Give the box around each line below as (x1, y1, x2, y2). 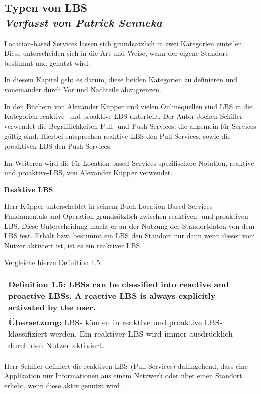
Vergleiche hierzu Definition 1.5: (4, 257, 102, 268)
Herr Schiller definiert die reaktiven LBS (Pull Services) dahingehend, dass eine (4, 360, 248, 371)
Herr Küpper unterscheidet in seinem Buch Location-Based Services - (4, 201, 217, 211)
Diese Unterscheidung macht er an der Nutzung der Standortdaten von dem (21, 220, 255, 231)
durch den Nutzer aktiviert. (8, 339, 105, 351)
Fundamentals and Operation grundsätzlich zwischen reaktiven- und (4, 210, 214, 221)
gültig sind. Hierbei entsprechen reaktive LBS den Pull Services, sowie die (4, 130, 231, 141)
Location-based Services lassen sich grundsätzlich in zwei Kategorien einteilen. (4, 38, 244, 48)
